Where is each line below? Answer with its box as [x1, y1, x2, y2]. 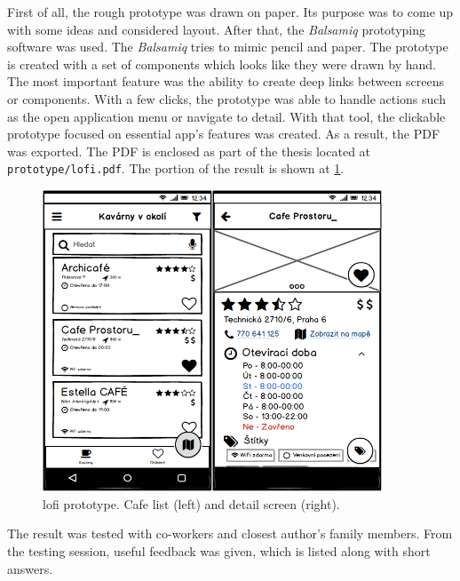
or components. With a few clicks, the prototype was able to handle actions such [7, 89, 446, 107]
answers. [7, 559, 53, 577]
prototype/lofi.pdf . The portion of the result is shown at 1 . [7, 159, 345, 178]
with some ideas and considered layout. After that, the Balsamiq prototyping [7, 20, 425, 38]
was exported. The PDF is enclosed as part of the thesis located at [7, 141, 371, 160]
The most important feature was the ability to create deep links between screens [7, 72, 445, 91]
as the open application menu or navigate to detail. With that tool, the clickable [7, 107, 446, 125]
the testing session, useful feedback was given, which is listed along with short [7, 541, 431, 560]
